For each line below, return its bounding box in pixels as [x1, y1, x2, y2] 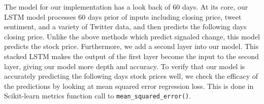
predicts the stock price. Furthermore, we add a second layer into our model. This [4, 41, 259, 51]
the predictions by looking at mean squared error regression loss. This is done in [4, 80, 254, 91]
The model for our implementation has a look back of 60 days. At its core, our [4, 2, 248, 12]
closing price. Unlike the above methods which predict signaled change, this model [4, 31, 260, 41]
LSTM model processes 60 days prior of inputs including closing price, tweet [4, 11, 242, 22]
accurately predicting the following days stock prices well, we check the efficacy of [4, 71, 258, 81]
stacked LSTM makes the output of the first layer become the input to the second [4, 50, 259, 61]
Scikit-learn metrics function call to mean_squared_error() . [4, 90, 191, 101]
